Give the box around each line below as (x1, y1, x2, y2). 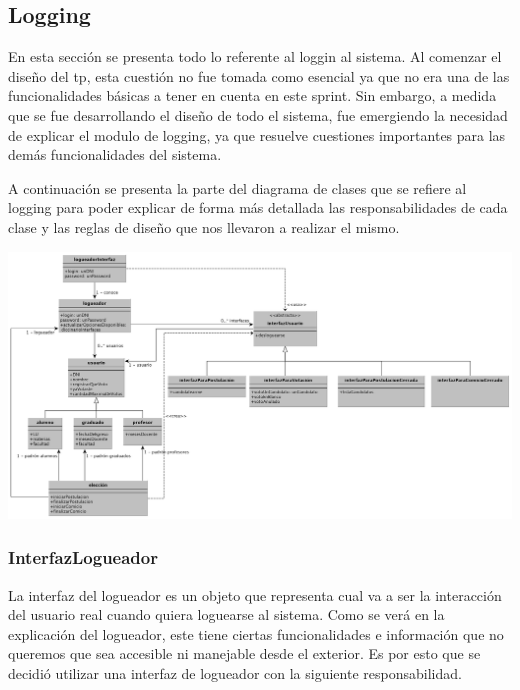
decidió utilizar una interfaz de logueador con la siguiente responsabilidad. (8, 662, 462, 683)
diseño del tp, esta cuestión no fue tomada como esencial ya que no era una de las (8, 65, 510, 86)
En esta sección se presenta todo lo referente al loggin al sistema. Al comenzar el (8, 46, 502, 67)
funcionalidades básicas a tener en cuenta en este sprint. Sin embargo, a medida (8, 85, 497, 106)
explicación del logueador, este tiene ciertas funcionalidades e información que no (8, 623, 504, 644)
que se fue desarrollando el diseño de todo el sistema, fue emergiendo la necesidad (8, 104, 508, 125)
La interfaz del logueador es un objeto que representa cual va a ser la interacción (8, 584, 502, 605)
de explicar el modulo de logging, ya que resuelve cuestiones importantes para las (8, 124, 506, 145)
